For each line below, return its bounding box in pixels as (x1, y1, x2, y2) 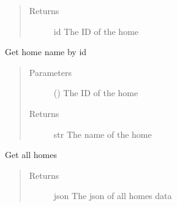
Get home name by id (5, 45, 87, 58)
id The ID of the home (53, 24, 139, 37)
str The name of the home (53, 127, 152, 140)
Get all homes (5, 148, 57, 161)
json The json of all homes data (53, 189, 172, 202)
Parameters (29, 66, 72, 78)
